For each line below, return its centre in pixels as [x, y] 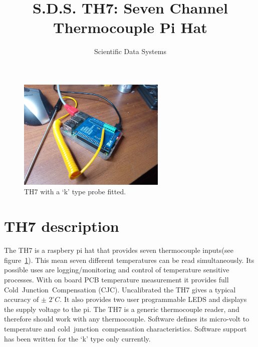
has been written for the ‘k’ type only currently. [77, 338]
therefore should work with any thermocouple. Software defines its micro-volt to [127, 319]
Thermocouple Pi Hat [130, 27]
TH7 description [62, 226]
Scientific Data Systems [130, 51]
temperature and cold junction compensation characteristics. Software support [125, 328]
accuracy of [22, 299]
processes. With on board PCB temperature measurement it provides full [116, 279]
